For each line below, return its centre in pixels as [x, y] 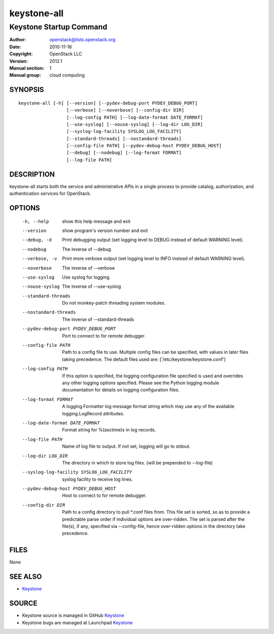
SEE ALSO [26, 577]
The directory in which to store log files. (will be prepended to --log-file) [138, 462]
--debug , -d [37, 240]
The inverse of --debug [87, 249]
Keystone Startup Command [58, 27]
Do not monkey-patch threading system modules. [114, 303]
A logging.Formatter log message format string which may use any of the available [148, 407]
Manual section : [27, 68]
